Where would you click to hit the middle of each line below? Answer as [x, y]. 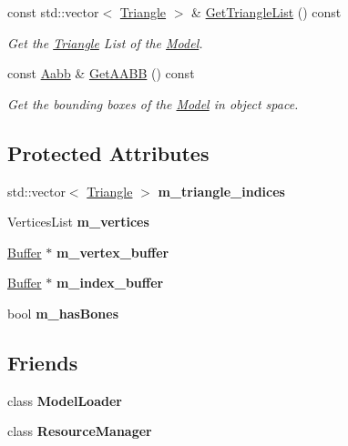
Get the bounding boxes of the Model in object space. [153, 103]
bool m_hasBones [63, 313]
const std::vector [53, 12]
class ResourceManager [80, 431]
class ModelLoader [65, 400]
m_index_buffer [110, 283]
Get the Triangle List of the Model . [105, 42]
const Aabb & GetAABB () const [101, 73]
